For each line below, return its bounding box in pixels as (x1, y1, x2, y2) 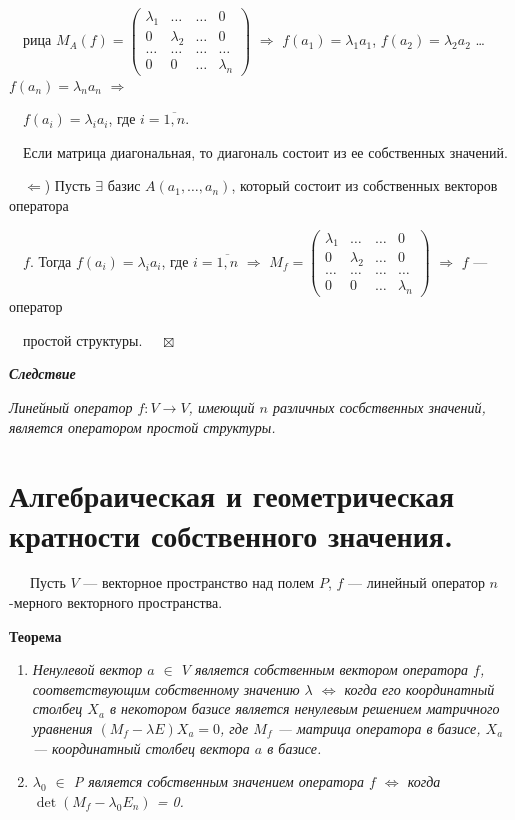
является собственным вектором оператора (194, 659, 469, 680)
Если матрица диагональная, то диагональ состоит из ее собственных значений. (23, 141, 508, 162)
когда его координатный (344, 678, 495, 699)
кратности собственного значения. (9, 514, 453, 555)
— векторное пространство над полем (83, 572, 315, 593)
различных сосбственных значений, (272, 396, 486, 417)
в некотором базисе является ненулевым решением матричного (109, 698, 500, 719)
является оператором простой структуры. (9, 416, 276, 437)
